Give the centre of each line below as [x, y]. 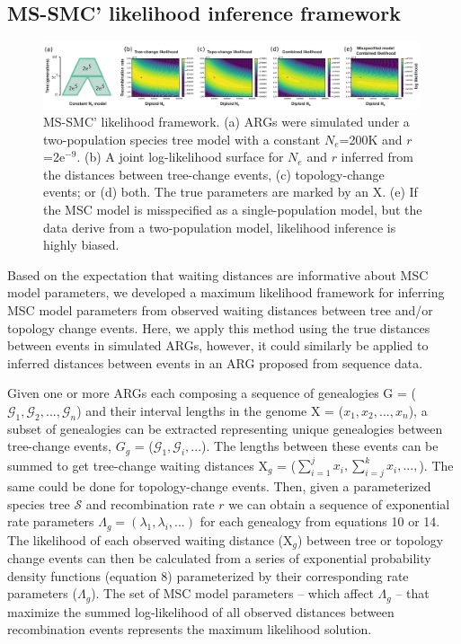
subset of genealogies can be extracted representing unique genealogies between [225, 428]
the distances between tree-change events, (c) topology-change [214, 174]
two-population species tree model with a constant [182, 139]
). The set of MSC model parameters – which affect [232, 593]
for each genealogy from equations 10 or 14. [320, 521]
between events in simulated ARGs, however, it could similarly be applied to [218, 345]
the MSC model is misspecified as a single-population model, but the [233, 209]
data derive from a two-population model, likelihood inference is [220, 227]
